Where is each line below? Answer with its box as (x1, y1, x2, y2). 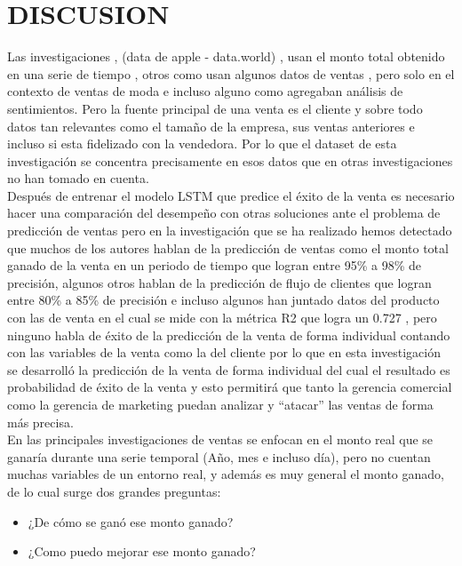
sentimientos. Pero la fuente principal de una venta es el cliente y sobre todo (7, 99, 423, 117)
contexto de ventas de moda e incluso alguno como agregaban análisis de (7, 82, 403, 100)
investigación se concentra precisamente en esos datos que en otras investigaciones (7, 151, 453, 170)
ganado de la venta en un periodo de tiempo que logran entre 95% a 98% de (7, 256, 421, 275)
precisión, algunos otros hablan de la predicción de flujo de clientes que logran (7, 273, 432, 291)
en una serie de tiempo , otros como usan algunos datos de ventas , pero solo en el (7, 64, 455, 83)
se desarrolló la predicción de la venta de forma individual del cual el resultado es (7, 360, 450, 379)
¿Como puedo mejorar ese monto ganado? (28, 542, 256, 561)
